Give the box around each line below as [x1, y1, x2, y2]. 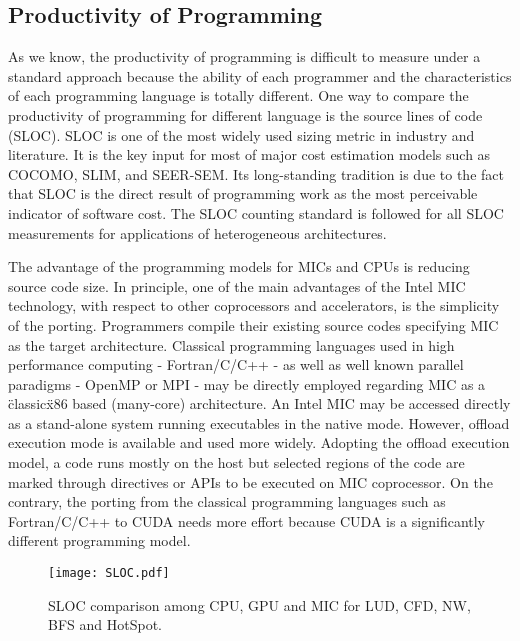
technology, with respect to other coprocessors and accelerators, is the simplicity [8, 295, 500, 316]
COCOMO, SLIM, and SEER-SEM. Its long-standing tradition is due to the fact [8, 163, 504, 184]
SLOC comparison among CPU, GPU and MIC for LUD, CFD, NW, [48, 594, 471, 615]
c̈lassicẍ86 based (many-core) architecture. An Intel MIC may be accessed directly [8, 393, 511, 414]
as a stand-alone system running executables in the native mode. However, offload [8, 412, 510, 433]
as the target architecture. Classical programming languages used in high [8, 334, 455, 355]
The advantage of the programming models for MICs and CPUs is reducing [8, 256, 470, 277]
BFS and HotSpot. [48, 614, 162, 635]
